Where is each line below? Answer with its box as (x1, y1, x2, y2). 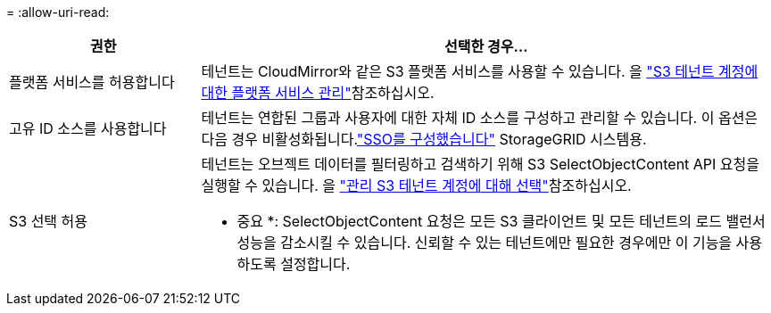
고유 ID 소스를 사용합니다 (9, 119, 167, 137)
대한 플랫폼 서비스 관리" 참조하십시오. (201, 84, 435, 102)
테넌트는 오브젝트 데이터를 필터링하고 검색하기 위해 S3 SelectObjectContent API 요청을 (201, 155, 760, 173)
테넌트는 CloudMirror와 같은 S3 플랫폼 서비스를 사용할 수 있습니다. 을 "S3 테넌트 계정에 (201, 62, 759, 80)
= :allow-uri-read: (6, 4, 110, 20)
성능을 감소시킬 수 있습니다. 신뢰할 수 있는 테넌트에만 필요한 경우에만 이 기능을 (236, 234, 733, 251)
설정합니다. (280, 255, 351, 273)
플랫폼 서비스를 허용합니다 (9, 73, 175, 91)
